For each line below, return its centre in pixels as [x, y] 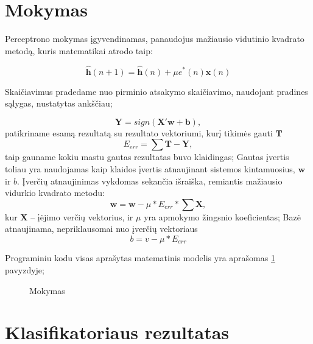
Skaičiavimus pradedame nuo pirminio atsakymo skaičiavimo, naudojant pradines [156, 91]
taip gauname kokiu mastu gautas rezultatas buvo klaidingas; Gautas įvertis [147, 157]
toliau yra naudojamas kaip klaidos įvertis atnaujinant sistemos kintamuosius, [150, 168]
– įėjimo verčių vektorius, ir [82, 216]
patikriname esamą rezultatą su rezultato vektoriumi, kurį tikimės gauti [139, 132]
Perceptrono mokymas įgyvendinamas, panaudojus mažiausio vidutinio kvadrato [155, 39]
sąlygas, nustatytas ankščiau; [59, 103]
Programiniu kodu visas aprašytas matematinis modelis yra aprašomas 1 [140, 258]
